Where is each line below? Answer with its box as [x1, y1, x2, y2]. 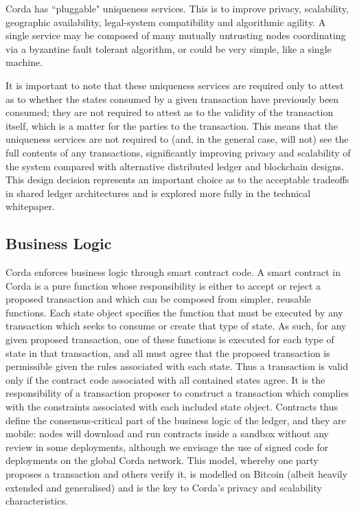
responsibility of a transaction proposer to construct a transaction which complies [5, 386, 349, 400]
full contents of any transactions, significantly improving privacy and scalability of [5, 145, 351, 159]
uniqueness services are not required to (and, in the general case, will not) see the [5, 132, 349, 146]
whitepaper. [5, 199, 56, 213]
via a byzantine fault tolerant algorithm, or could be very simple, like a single [5, 41, 332, 56]
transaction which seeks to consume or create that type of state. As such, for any [5, 318, 347, 333]
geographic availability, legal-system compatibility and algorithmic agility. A [5, 14, 326, 29]
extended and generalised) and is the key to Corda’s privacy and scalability [5, 480, 322, 494]
